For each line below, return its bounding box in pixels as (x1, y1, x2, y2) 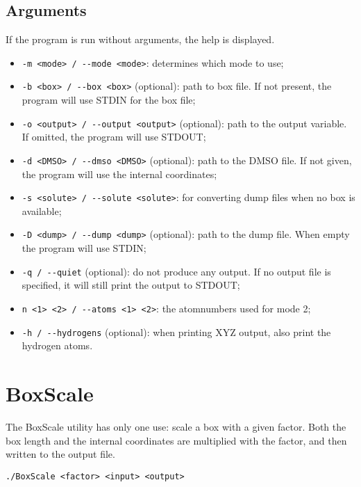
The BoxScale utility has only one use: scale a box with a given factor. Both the (6, 419, 346, 433)
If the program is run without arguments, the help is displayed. (6, 32, 275, 47)
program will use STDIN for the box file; (22, 93, 196, 107)
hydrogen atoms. (22, 338, 93, 353)
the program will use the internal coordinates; (22, 166, 217, 181)
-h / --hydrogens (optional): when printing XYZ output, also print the (22, 324, 331, 339)
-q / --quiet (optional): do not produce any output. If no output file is (22, 264, 331, 278)
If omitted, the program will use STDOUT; (22, 129, 206, 144)
